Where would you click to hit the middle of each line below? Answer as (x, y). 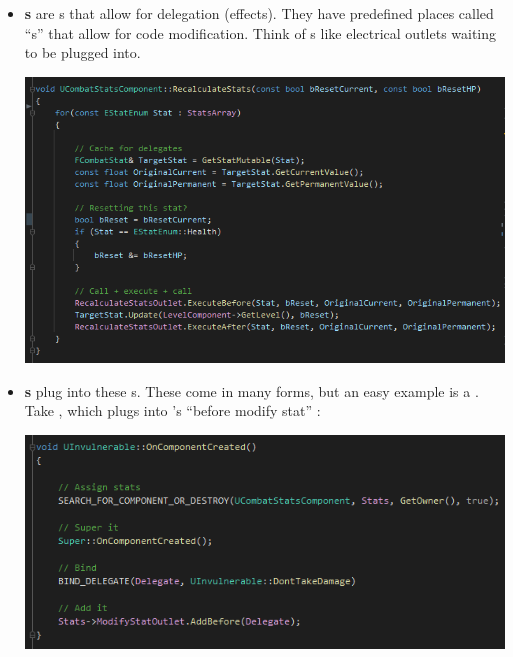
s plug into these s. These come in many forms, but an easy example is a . (251, 390)
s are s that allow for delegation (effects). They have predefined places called (259, 13)
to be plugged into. (82, 52)
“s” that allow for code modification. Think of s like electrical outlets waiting (260, 32)
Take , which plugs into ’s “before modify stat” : (172, 410)
